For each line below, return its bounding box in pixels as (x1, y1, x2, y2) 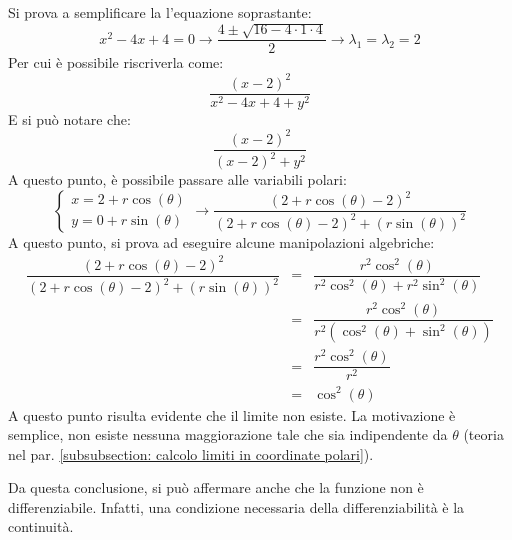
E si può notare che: (8, 108, 131, 129)
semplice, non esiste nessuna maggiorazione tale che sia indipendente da (8, 424, 448, 445)
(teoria (463, 424, 504, 445)
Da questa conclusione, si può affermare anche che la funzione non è (8, 477, 424, 498)
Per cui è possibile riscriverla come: (8, 52, 224, 73)
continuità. (8, 516, 74, 537)
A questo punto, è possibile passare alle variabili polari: (8, 169, 347, 190)
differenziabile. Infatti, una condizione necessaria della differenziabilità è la (8, 496, 465, 517)
